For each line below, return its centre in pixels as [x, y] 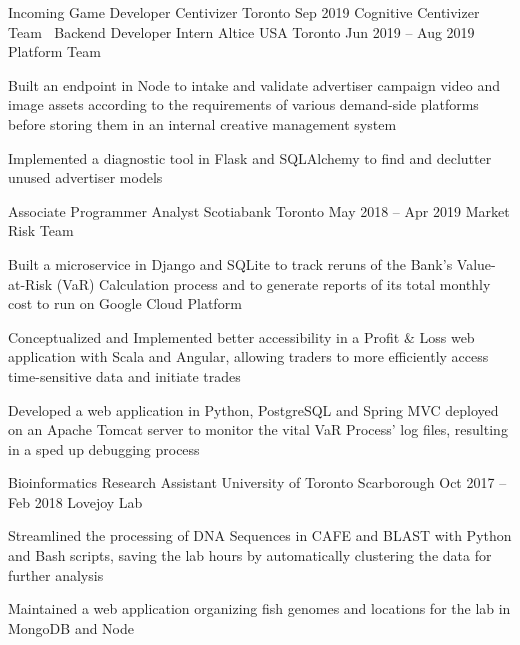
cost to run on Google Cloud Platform [125, 303]
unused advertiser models [85, 177]
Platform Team [54, 51]
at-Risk [30, 283]
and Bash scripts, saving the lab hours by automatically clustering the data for [250, 555]
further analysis [56, 574]
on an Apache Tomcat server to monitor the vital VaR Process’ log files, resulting [258, 429]
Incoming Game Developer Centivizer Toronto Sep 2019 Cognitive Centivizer [244, 12]
